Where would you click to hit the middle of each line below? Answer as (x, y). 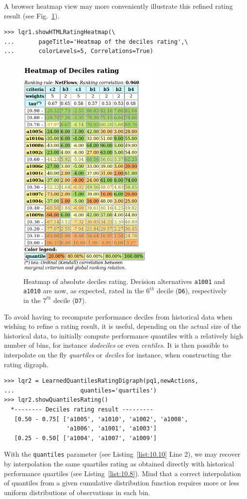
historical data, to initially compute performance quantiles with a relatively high (123, 335)
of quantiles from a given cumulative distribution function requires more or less (122, 483)
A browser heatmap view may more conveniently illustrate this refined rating (118, 6)
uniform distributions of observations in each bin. (77, 492)
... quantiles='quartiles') (80, 390)
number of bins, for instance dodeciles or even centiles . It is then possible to (116, 345)
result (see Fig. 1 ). (32, 15)
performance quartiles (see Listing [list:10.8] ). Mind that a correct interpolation (123, 473)
